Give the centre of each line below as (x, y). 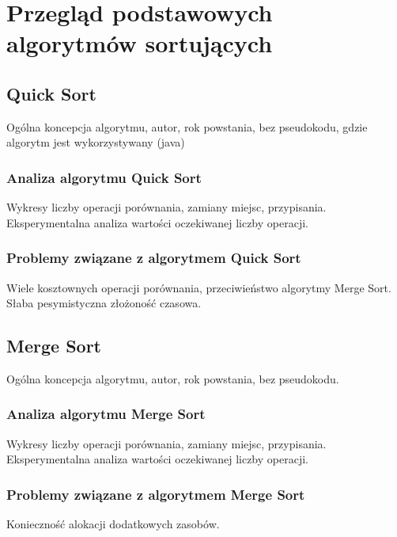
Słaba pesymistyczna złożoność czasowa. (104, 303)
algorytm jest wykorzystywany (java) (96, 142)
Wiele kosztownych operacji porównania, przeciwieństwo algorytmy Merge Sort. (199, 287)
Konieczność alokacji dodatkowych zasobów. (113, 524)
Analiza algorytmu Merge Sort (106, 414)
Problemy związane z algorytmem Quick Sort (154, 258)
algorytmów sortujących (140, 43)
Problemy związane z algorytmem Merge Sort (156, 494)
